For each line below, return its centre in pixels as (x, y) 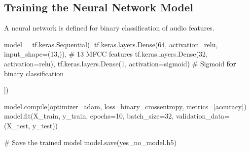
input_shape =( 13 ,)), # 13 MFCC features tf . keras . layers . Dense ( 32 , (106, 54)
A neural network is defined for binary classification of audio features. (109, 28)
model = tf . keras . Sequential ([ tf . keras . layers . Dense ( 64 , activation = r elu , (111, 44)
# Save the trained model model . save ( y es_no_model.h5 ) (90, 142)
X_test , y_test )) (32, 125)
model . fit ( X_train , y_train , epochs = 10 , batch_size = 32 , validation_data (114, 116)
